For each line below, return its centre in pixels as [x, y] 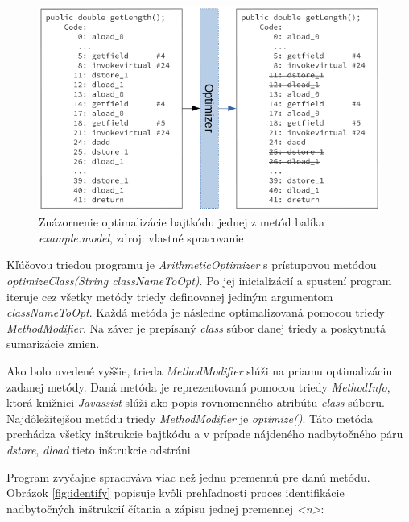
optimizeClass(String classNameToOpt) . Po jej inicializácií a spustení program [199, 281]
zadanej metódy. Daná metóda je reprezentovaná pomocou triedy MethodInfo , [198, 386]
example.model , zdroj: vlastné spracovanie [141, 237]
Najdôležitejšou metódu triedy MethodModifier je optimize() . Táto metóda [190, 418]
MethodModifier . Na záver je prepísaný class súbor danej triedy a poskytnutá [196, 327]
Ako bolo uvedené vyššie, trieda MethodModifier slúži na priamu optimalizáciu [200, 370]
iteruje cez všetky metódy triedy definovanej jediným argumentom [170, 296]
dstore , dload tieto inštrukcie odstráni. [100, 449]
